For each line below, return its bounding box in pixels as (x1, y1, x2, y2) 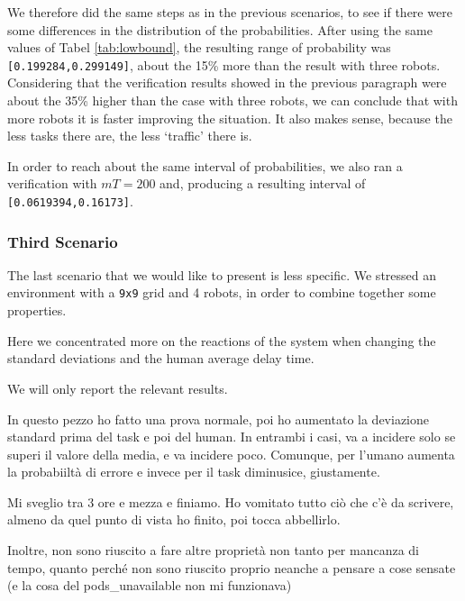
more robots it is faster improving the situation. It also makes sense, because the (7, 108, 452, 127)
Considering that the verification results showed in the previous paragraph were (7, 73, 447, 92)
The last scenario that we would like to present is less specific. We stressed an (7, 265, 437, 284)
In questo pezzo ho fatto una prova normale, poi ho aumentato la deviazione (7, 409, 429, 428)
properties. (7, 301, 67, 320)
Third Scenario (7, 230, 118, 252)
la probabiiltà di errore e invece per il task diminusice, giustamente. (7, 462, 380, 481)
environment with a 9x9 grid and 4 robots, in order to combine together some (7, 283, 436, 302)
